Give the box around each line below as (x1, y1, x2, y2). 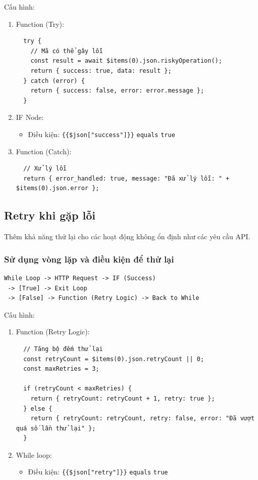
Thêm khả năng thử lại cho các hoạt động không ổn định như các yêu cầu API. (4, 231, 250, 242)
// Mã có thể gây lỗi (30, 47, 103, 55)
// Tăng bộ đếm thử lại (23, 345, 103, 353)
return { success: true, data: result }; (30, 67, 172, 74)
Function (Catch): (16, 146, 72, 156)
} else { (23, 405, 53, 412)
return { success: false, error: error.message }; (30, 87, 204, 95)
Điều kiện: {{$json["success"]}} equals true (28, 128, 175, 139)
